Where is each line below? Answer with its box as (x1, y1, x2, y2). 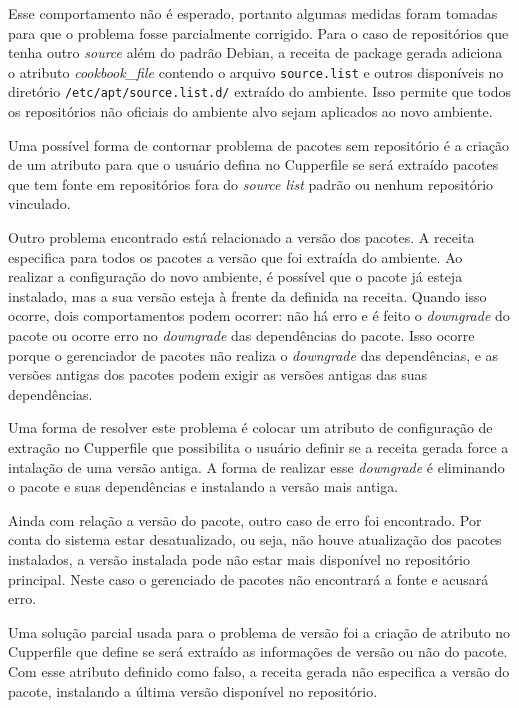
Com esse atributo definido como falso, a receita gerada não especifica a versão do (8, 660, 510, 681)
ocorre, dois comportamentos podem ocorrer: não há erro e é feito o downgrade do (8, 305, 510, 326)
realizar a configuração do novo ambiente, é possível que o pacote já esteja (8, 266, 463, 287)
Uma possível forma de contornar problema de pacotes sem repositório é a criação (8, 134, 510, 155)
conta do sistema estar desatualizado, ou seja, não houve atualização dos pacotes (8, 529, 502, 550)
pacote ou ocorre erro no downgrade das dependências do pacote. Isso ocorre (8, 325, 475, 346)
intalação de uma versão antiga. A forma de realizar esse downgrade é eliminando (8, 456, 505, 477)
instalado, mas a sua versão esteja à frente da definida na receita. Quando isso (8, 285, 487, 306)
